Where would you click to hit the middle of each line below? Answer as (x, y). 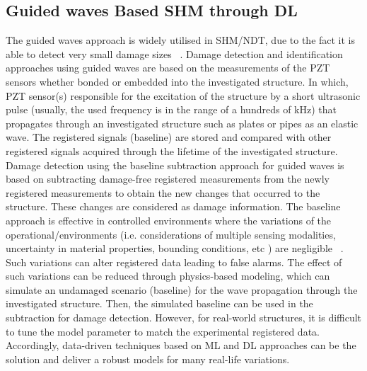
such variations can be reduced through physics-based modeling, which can (168, 276)
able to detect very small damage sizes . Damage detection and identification (174, 53)
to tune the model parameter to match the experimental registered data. (163, 331)
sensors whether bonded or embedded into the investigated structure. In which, (177, 81)
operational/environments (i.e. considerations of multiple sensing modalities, (171, 234)
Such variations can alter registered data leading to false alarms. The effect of (174, 262)
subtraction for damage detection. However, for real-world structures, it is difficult (184, 318)
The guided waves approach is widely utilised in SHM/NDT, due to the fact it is (181, 40)
